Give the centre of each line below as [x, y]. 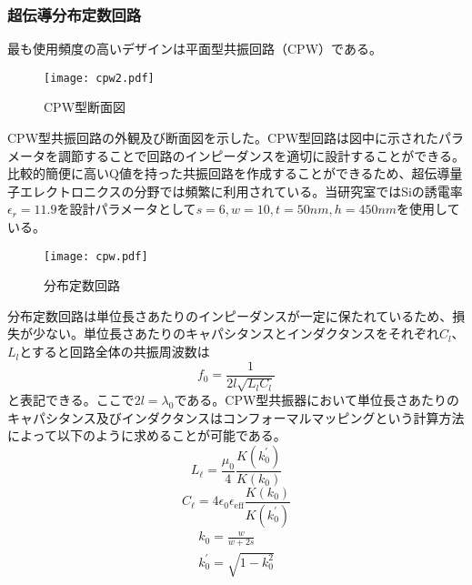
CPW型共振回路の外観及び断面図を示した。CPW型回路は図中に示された [223, 138]
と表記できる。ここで [71, 400]
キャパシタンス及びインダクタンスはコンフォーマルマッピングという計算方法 [236, 417]
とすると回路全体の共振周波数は [115, 352]
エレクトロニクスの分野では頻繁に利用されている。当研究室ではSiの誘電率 [241, 191]
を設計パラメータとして [126, 209]
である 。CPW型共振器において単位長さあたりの [316, 400]
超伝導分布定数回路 [75, 14]
